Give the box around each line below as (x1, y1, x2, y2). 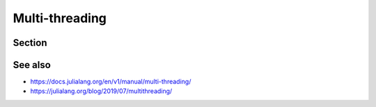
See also (13, 59, 52, 71)
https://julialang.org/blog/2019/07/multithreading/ (30, 87, 173, 95)
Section (13, 37, 47, 49)
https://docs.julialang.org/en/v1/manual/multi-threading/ (30, 77, 191, 86)
